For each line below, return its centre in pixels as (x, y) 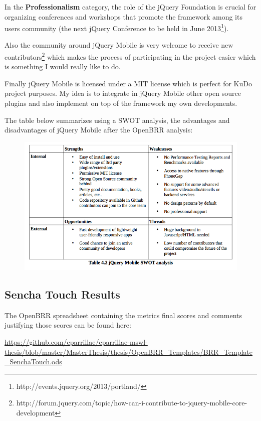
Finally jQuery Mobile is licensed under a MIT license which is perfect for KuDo (128, 83)
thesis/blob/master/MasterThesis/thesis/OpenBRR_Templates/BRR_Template (129, 352)
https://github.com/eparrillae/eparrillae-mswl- (76, 341)
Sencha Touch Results (62, 294)
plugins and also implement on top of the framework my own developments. (121, 103)
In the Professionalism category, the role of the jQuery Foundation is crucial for (130, 7)
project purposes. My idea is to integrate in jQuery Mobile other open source (123, 93)
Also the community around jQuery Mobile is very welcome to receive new (119, 45)
